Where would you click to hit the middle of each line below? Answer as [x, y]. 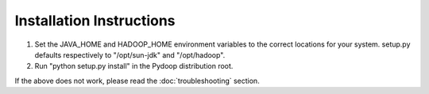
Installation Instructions [95, 21]
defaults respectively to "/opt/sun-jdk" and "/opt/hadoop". [130, 55]
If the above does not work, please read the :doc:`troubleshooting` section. [137, 81]
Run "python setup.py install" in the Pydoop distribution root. [134, 66]
